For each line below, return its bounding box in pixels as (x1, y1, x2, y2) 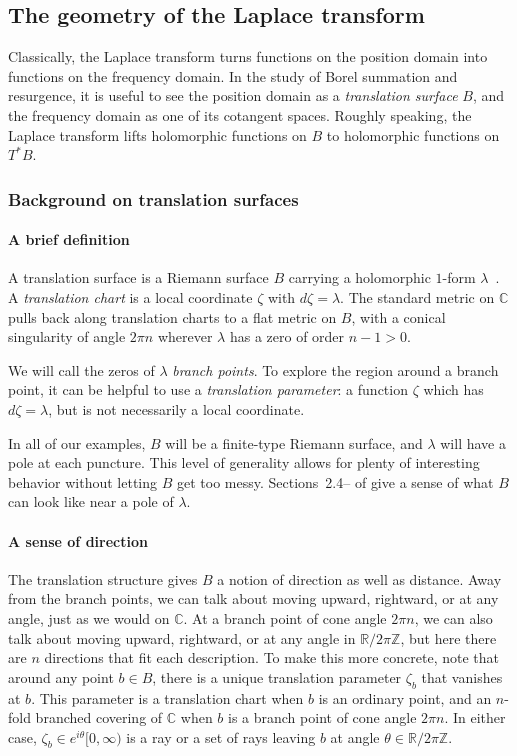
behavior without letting (8, 471, 158, 492)
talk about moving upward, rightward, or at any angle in (8, 627, 356, 648)
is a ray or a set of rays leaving (126, 726, 316, 747)
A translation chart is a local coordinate (8, 287, 253, 307)
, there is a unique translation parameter (152, 666, 402, 687)
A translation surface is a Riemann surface (8, 267, 269, 288)
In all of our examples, (8, 432, 146, 453)
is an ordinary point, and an (318, 687, 492, 708)
